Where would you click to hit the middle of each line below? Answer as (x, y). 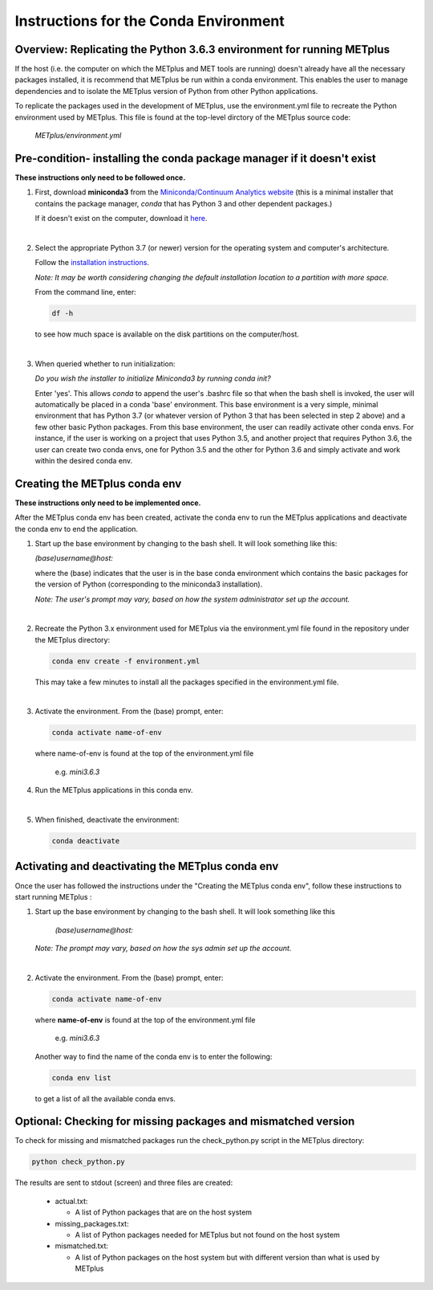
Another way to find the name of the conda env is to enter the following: (154, 1056)
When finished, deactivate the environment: (107, 820)
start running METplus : (53, 896)
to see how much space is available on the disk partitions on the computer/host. (167, 334)
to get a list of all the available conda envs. (105, 1098)
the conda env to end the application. (77, 529)
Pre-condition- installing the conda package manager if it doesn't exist (195, 158)
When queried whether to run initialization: (105, 363)
